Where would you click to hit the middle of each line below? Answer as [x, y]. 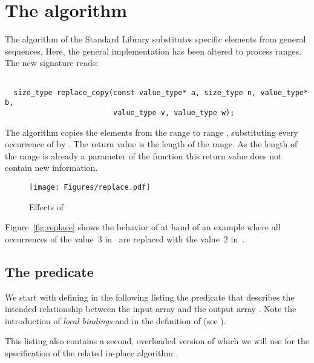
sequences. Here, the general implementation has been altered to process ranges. [153, 51]
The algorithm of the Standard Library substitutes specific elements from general [155, 39]
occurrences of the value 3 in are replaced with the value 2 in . [125, 238]
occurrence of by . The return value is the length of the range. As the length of [151, 144]
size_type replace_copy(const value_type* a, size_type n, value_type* [161, 92]
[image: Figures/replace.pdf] [90, 187]
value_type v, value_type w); [174, 112]
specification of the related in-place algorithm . [92, 352]
